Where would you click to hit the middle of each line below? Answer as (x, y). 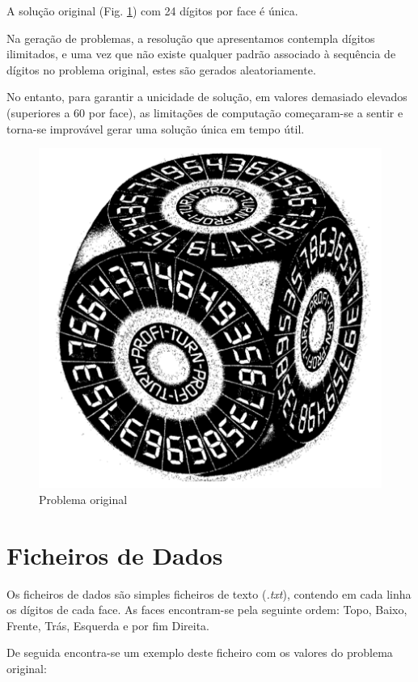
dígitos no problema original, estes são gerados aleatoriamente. (161, 69)
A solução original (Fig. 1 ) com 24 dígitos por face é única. (152, 11)
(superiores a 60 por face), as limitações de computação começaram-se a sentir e (205, 112)
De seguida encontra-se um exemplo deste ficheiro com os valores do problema (200, 652)
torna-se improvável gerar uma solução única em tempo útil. (156, 128)
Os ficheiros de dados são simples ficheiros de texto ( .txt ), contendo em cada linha (209, 593)
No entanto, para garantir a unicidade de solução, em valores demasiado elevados (207, 97)
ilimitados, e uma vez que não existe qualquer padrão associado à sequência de (201, 54)
